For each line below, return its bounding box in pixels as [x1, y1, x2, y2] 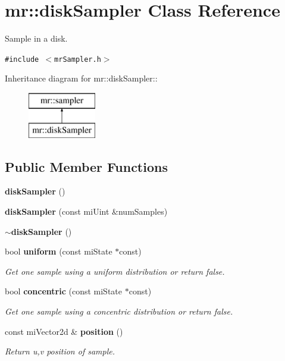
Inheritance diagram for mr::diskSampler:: [5, 72, 158, 84]
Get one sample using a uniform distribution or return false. [5, 265, 225, 277]
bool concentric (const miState [5, 285, 123, 297]
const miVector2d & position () [5, 325, 123, 337]
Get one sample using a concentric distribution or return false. [5, 305, 233, 317]
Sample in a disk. [5, 32, 68, 45]
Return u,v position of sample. [5, 345, 115, 357]
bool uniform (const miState [5, 245, 112, 258]
